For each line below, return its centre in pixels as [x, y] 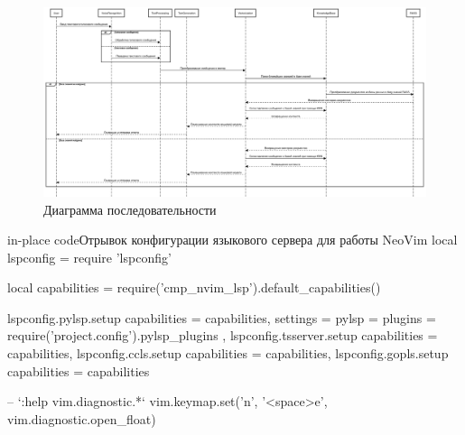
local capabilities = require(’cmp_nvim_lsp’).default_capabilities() [194, 287]
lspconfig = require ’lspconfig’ [89, 257]
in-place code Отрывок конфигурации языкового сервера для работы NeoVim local [232, 240]
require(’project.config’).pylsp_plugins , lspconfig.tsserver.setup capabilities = [223, 335]
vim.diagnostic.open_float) [82, 418]
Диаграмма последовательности [130, 209]
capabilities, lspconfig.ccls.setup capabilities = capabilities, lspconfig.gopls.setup [228, 353]
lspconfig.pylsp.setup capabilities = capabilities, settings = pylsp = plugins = [222, 317]
